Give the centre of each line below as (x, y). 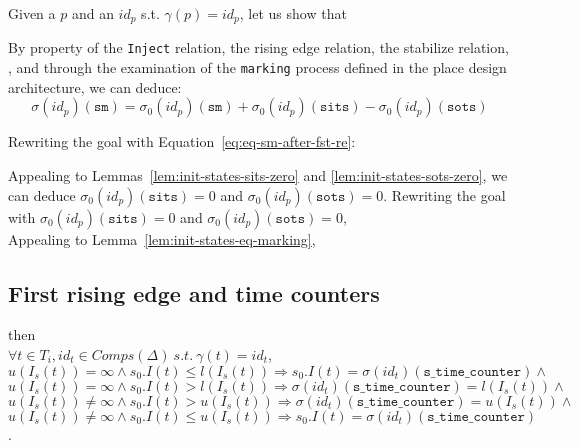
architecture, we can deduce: (95, 86)
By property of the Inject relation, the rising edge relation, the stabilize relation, (258, 47)
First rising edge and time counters (194, 292)
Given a (32, 13)
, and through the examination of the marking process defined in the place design (257, 67)
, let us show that (293, 13)
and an (92, 13)
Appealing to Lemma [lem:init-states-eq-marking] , (162, 238)
